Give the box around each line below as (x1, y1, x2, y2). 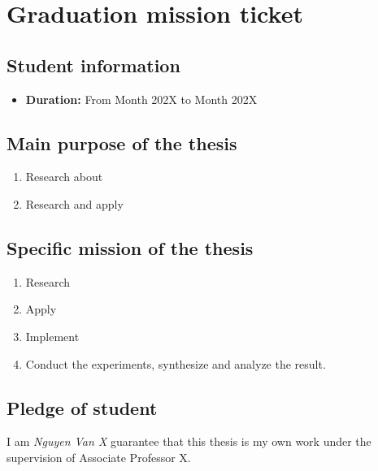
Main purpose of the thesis (7, 130, 237, 155)
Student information (7, 52, 180, 77)
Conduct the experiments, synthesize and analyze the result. (25, 355, 326, 372)
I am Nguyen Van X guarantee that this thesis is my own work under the (7, 433, 371, 450)
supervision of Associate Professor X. (7, 448, 191, 465)
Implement (25, 327, 80, 344)
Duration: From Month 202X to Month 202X (25, 90, 258, 107)
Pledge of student (7, 395, 158, 420)
